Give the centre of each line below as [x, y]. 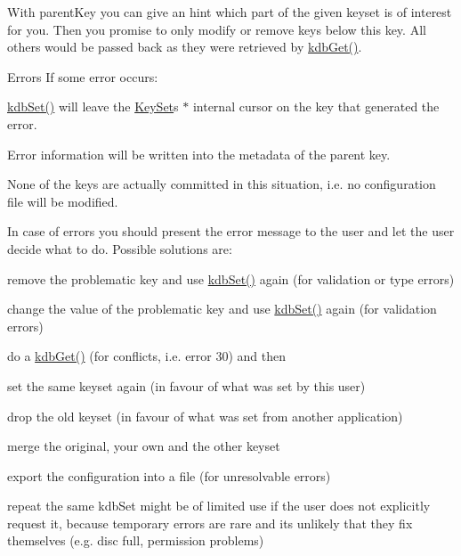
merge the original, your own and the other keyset [144, 446]
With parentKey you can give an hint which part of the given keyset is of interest [230, 12]
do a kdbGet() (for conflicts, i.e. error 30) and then [147, 356]
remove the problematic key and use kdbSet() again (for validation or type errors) [231, 278]
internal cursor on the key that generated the [316, 106]
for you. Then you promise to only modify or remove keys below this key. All [217, 29]
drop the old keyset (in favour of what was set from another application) [205, 416]
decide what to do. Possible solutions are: [120, 248]
